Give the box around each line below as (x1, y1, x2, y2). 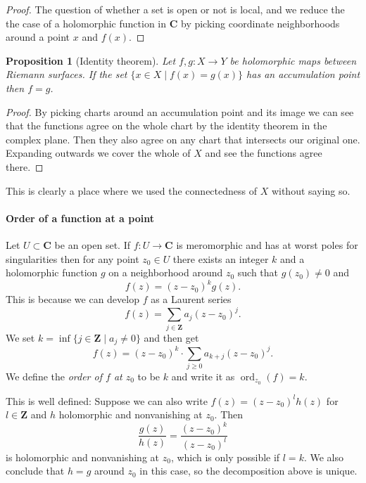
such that (237, 265, 279, 280)
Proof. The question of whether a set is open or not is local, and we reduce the (6, 2, 345, 16)
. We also (303, 449, 343, 464)
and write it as (171, 368, 235, 383)
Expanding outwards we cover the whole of (6, 146, 191, 160)
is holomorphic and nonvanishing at (6, 449, 160, 464)
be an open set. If (54, 237, 131, 252)
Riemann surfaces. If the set (6, 67, 127, 82)
